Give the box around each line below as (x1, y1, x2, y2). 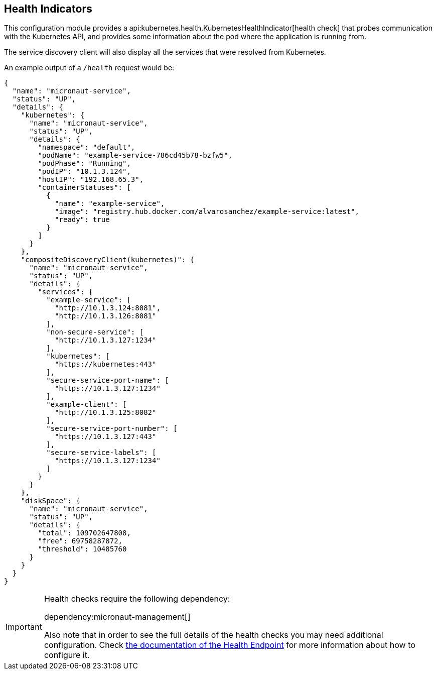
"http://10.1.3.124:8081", (55, 304, 161, 312)
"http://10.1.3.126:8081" (55, 312, 157, 320)
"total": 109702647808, (38, 529, 131, 537)
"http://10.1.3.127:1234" (55, 336, 157, 345)
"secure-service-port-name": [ (46, 376, 169, 385)
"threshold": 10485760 (38, 545, 127, 553)
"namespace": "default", (38, 143, 135, 152)
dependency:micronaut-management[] (44, 612, 191, 622)
